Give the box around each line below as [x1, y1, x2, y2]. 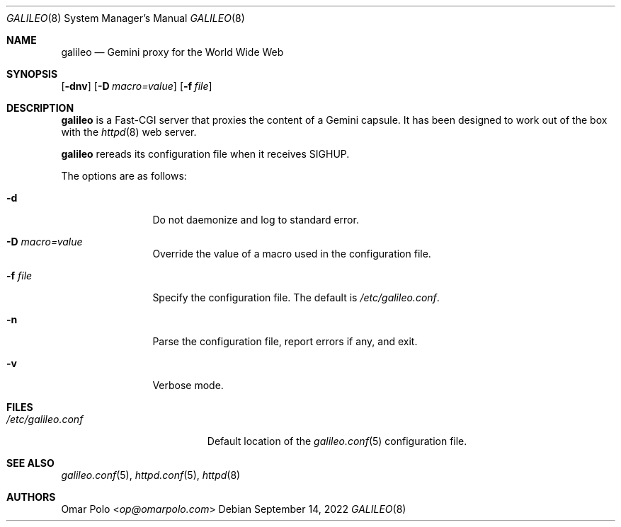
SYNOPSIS [6, 68, 58, 80]
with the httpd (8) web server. [61, 126, 197, 138]
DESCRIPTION [6, 102, 74, 114]
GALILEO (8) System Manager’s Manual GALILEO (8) [6, 12, 245, 24]
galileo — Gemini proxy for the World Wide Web [61, 46, 284, 58]
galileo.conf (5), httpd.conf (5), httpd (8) [61, 469, 241, 481]
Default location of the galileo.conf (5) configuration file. [207, 435, 467, 447]
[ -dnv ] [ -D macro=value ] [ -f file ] [61, 80, 212, 92]
